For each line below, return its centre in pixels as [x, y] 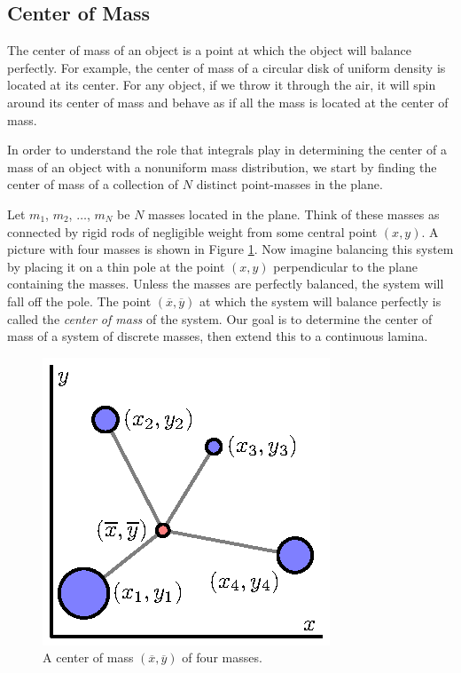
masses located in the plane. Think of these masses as [294, 214]
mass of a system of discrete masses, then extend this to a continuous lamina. [218, 336]
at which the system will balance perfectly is [320, 301]
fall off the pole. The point [79, 301]
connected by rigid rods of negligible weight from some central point [192, 231]
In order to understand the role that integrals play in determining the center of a [227, 150]
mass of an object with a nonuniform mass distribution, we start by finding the [222, 166]
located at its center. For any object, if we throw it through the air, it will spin [222, 85]
